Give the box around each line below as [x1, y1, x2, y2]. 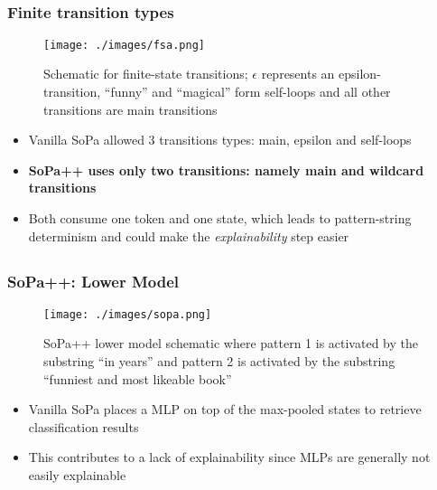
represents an [261, 64, 335, 83]
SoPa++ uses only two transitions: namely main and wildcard [28, 160, 424, 179]
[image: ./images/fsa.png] [43, 38, 205, 52]
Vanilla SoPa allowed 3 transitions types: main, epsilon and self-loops [28, 130, 412, 149]
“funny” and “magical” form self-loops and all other [104, 81, 391, 100]
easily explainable [28, 466, 126, 484]
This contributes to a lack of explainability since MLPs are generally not [28, 448, 431, 466]
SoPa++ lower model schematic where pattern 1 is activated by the [43, 334, 418, 353]
